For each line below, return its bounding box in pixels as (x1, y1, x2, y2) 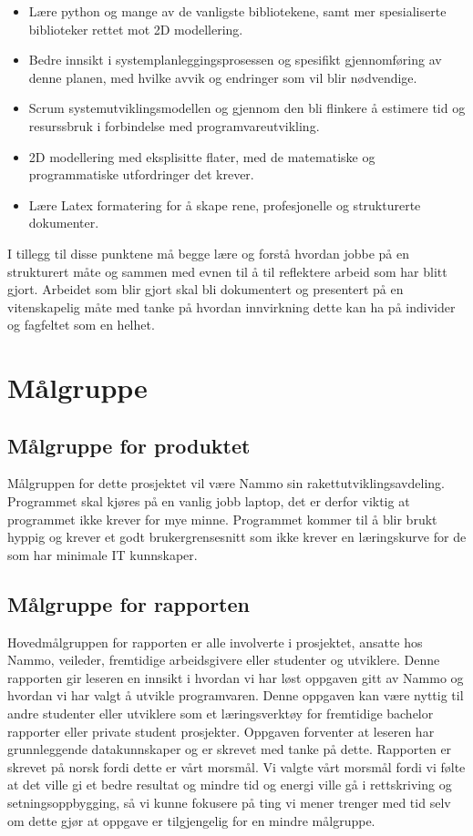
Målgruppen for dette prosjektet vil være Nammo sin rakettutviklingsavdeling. (7, 474, 445, 493)
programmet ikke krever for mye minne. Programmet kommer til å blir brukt (7, 509, 437, 528)
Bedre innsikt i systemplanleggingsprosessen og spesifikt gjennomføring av (28, 50, 442, 69)
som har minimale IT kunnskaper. (7, 545, 198, 564)
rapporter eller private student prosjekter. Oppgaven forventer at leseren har (7, 721, 435, 740)
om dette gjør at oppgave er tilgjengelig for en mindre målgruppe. (7, 811, 375, 830)
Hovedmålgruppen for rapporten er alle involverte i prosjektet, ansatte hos (7, 632, 423, 651)
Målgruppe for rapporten (7, 589, 250, 617)
